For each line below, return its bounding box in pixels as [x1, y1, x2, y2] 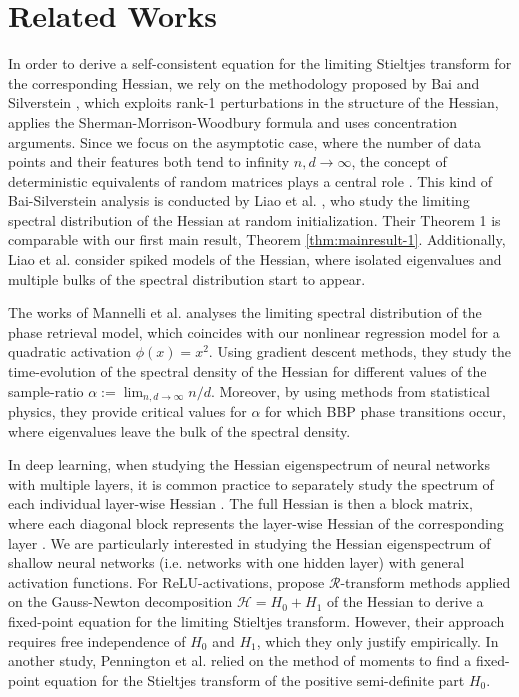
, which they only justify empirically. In [256, 630, 499, 651]
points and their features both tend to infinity [8, 151, 290, 172]
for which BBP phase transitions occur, [265, 401, 506, 422]
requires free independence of [8, 630, 186, 651]
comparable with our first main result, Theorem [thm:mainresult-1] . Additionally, [8, 229, 506, 250]
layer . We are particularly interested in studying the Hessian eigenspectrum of [8, 532, 491, 553]
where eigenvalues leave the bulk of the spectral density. [8, 420, 351, 441]
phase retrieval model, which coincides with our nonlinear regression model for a [8, 321, 500, 342]
